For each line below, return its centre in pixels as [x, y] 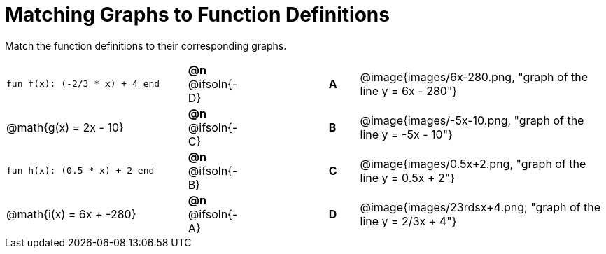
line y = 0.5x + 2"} [408, 177]
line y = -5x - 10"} [406, 134]
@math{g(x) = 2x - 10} [65, 127]
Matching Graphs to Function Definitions [197, 15]
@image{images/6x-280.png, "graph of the [474, 77]
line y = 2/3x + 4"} [408, 221]
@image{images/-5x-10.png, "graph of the [472, 120]
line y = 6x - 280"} [409, 91]
